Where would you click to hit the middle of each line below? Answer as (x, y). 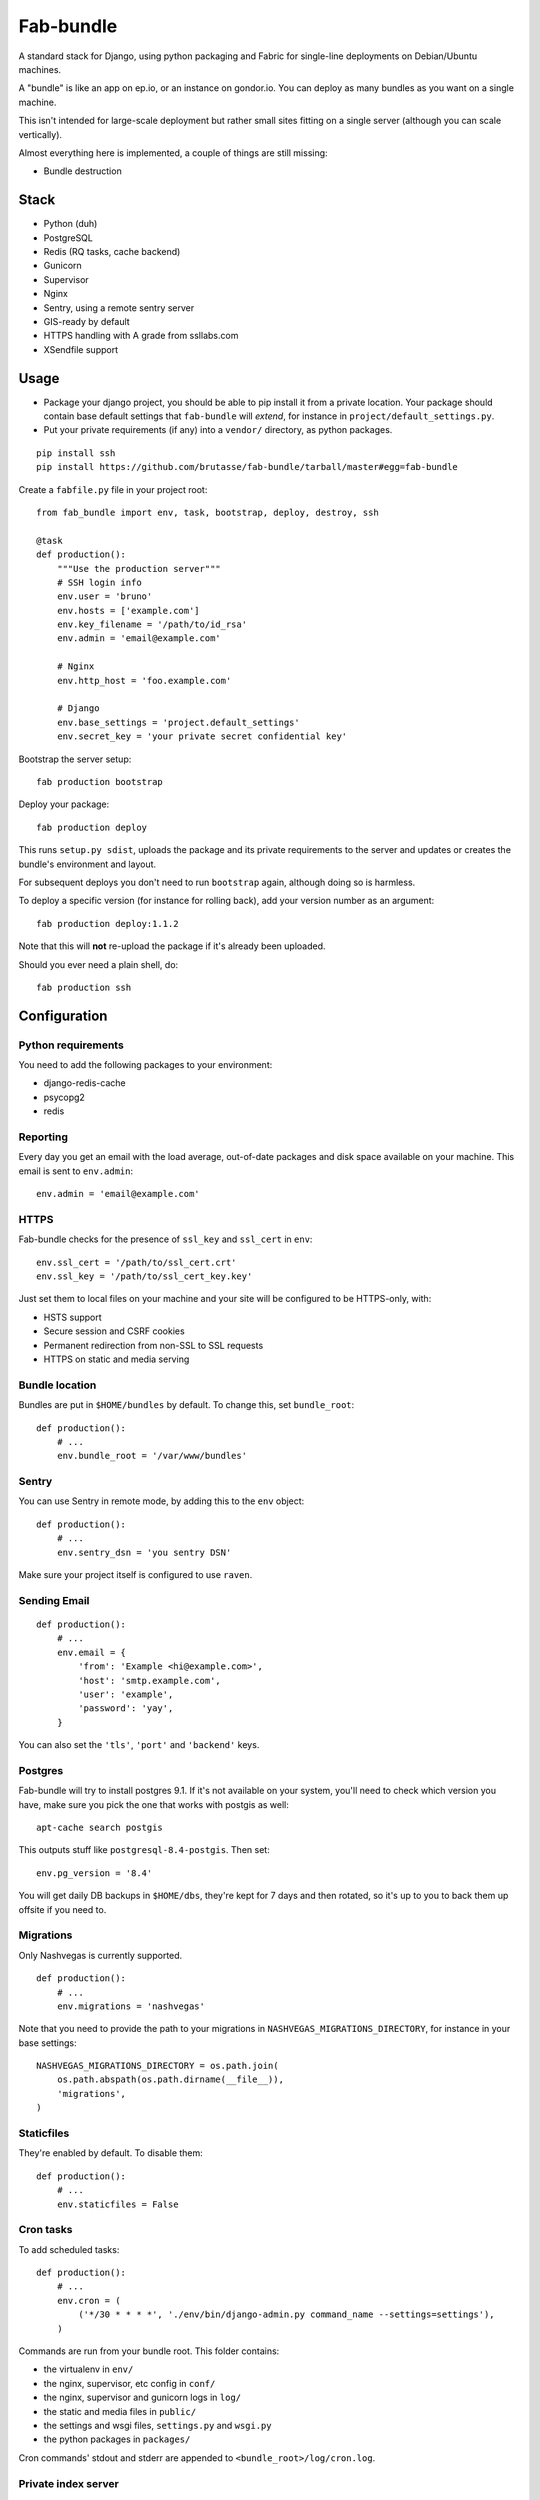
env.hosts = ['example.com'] (128, 610)
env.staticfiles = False (117, 2204)
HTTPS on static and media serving (116, 1359)
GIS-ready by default (86, 321)
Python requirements (71, 1045)
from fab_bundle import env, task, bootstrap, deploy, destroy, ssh (207, 512)
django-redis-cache (84, 1083)
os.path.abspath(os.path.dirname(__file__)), (170, 2079)
